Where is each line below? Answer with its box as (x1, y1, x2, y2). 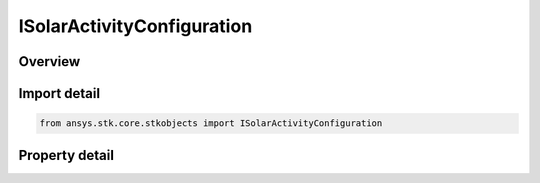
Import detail (18, 85, 100, 102)
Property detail (18, 146, 115, 164)
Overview (18, 53, 81, 70)
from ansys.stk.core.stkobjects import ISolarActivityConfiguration (39, 118, 383, 129)
